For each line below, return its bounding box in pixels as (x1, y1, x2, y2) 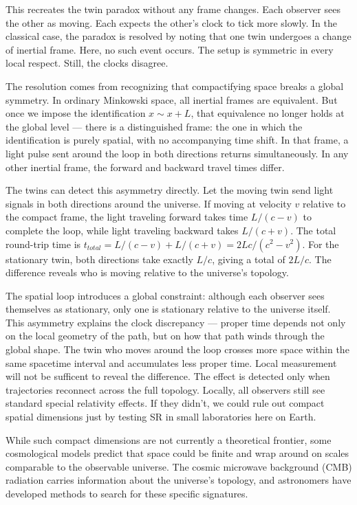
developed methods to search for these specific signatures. (6, 486, 248, 500)
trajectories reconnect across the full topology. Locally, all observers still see (6, 382, 325, 396)
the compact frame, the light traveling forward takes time (6, 210, 248, 224)
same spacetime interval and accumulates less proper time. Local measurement (6, 355, 337, 370)
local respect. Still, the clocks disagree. (6, 56, 169, 70)
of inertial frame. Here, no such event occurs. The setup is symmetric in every (6, 42, 334, 56)
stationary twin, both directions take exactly (6, 251, 193, 266)
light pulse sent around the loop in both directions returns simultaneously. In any (6, 146, 349, 160)
